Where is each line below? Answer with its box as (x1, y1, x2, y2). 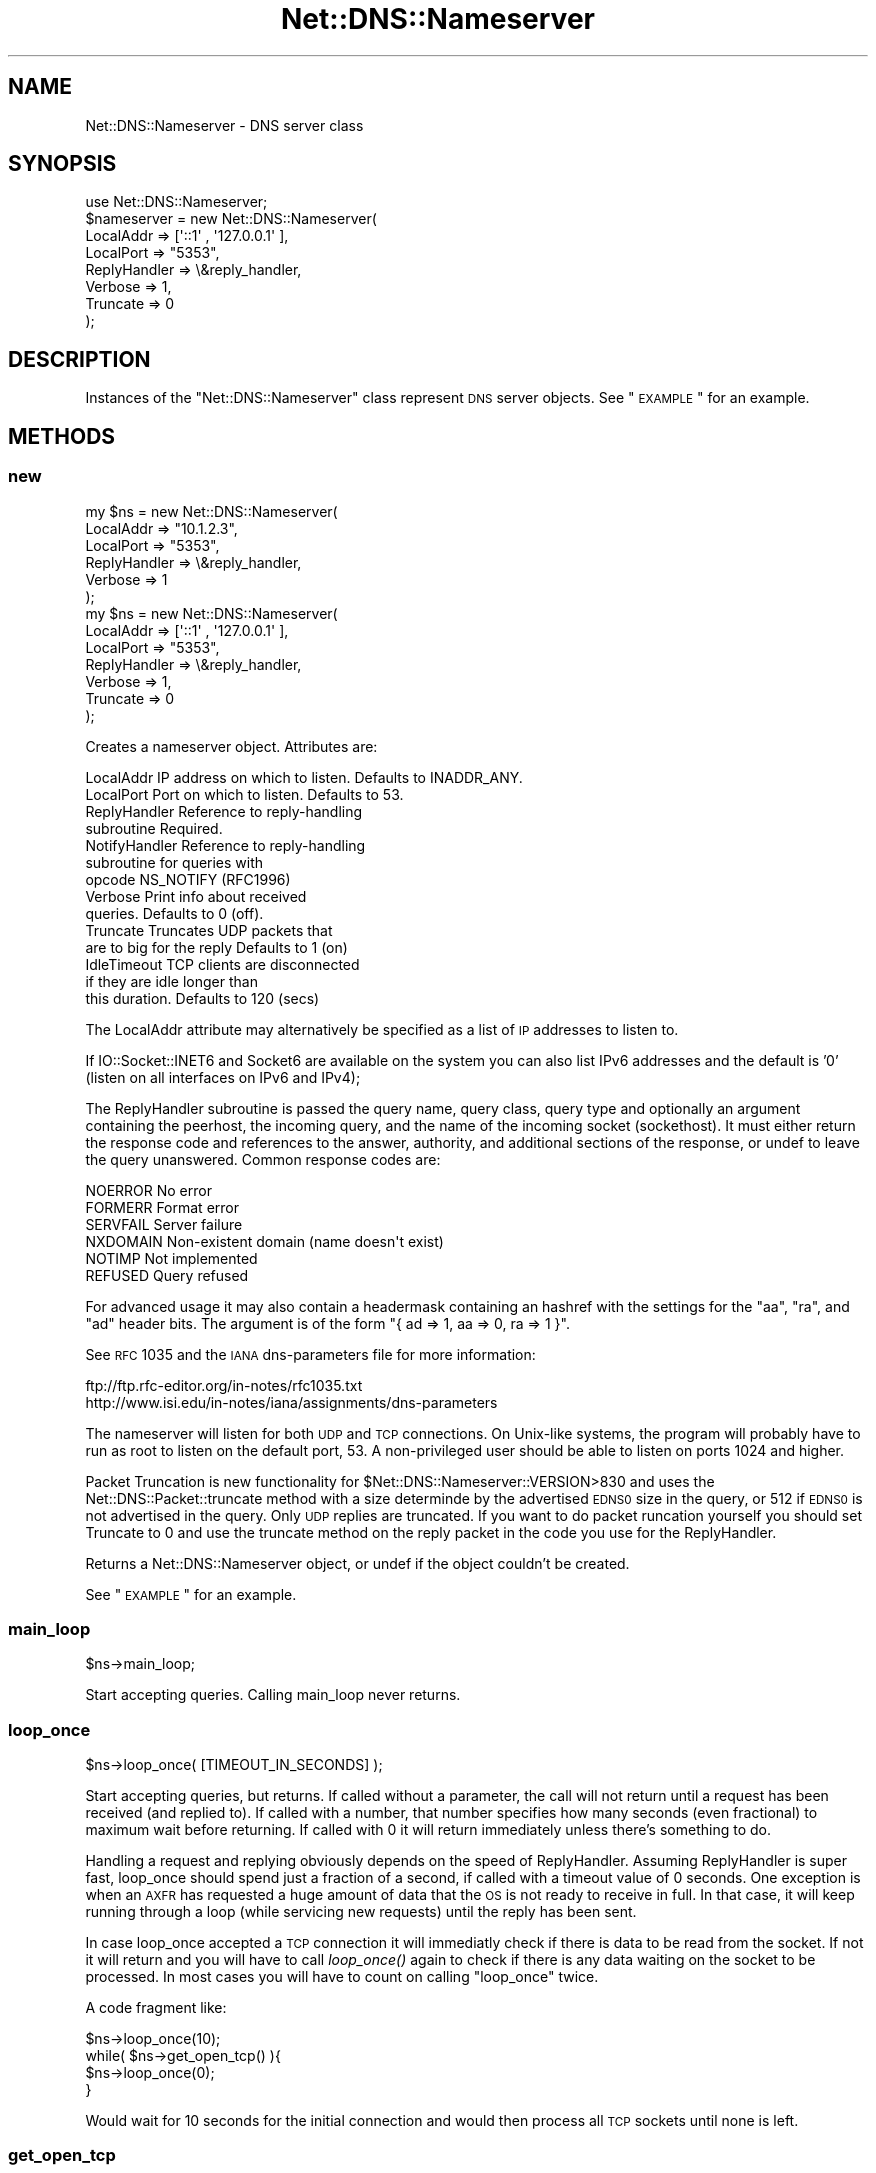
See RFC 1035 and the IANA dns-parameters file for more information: (85, 1345, 536, 1363)
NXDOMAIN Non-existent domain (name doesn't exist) (85, 1232, 444, 1250)
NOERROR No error (85, 1181, 212, 1199)
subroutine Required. (85, 819, 223, 837)
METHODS (8, 423, 116, 449)
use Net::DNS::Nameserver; (85, 193, 268, 211)
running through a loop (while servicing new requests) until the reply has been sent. (85, 1903, 637, 1920)
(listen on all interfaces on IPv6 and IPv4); (85, 1068, 361, 1086)
